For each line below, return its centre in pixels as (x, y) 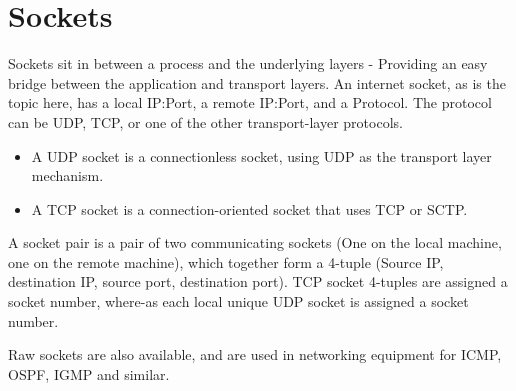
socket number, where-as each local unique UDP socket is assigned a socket (238, 301)
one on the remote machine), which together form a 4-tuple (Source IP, (226, 261)
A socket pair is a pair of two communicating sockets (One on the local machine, (255, 242)
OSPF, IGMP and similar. (89, 373)
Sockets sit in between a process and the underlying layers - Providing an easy (248, 63)
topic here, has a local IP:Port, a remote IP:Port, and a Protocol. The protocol (250, 102)
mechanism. (67, 175)
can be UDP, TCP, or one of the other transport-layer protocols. (205, 121)
